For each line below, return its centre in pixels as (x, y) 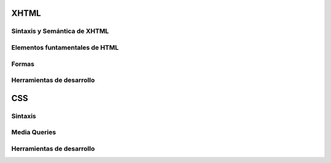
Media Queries (34, 132)
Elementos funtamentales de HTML (65, 47)
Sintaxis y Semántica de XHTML (60, 31)
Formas (23, 64)
